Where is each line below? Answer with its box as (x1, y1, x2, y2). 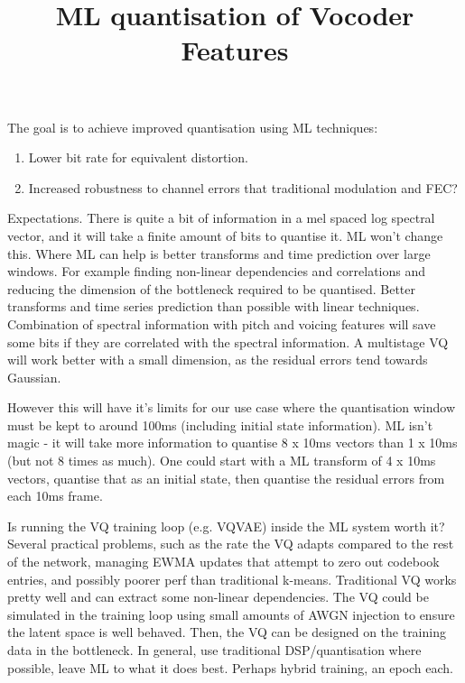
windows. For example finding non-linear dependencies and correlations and (7, 262, 426, 281)
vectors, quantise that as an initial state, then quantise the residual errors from (7, 468, 445, 487)
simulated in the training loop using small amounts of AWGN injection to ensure (7, 605, 455, 623)
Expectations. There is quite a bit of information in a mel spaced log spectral (7, 208, 435, 227)
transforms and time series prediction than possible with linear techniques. (7, 297, 420, 316)
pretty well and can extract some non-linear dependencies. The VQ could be (7, 587, 429, 606)
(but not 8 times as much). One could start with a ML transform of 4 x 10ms (7, 451, 436, 470)
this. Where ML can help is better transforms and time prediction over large (7, 244, 431, 263)
